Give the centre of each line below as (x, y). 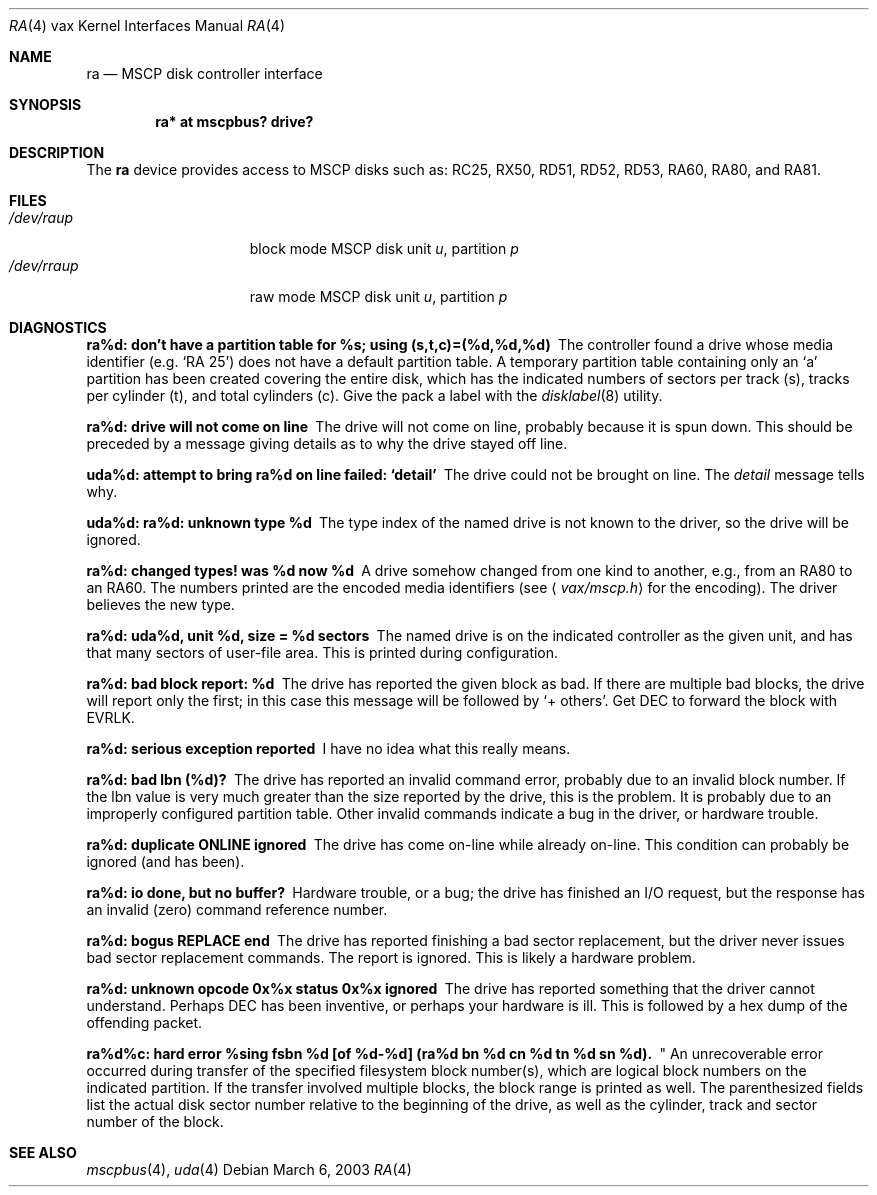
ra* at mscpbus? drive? (234, 121)
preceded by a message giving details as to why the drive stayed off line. (327, 443)
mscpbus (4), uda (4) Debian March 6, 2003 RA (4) (249, 1169)
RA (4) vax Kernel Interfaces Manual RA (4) (147, 25)
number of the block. (155, 1121)
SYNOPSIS (45, 104)
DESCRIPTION (57, 152)
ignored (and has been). (165, 861)
